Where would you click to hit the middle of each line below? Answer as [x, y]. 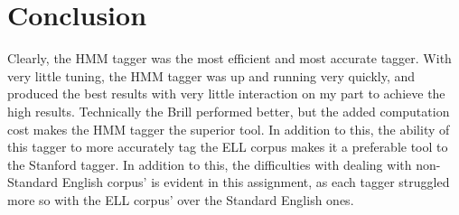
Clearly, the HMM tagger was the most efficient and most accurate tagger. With [229, 58]
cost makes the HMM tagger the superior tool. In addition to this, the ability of [229, 129]
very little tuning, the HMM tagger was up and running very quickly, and [211, 75]
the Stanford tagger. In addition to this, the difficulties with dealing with [210, 164]
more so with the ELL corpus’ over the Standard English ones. [181, 199]
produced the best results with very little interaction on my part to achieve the [226, 93]
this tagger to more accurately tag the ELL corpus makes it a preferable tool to [228, 147]
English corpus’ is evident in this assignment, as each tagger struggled [256, 182]
